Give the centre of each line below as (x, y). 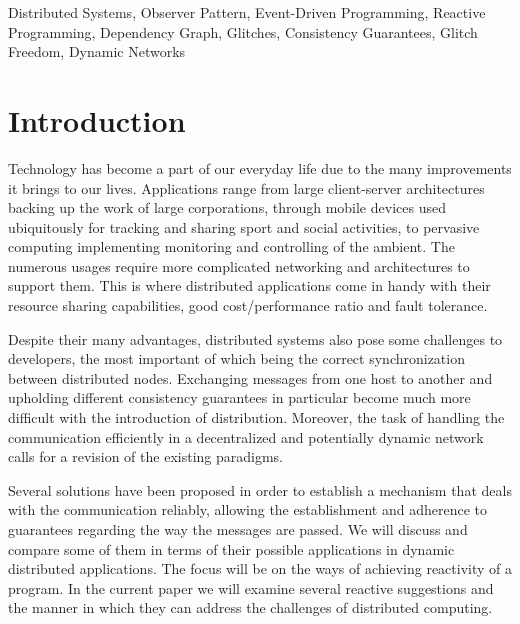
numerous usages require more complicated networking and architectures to (239, 265)
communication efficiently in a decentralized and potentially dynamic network (246, 436)
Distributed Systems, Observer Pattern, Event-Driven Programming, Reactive (247, 12)
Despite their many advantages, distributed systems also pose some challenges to (255, 338)
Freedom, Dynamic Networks (97, 51)
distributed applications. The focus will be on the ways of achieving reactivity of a (260, 568)
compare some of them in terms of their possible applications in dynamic (231, 548)
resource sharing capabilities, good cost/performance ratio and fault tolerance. (248, 305)
